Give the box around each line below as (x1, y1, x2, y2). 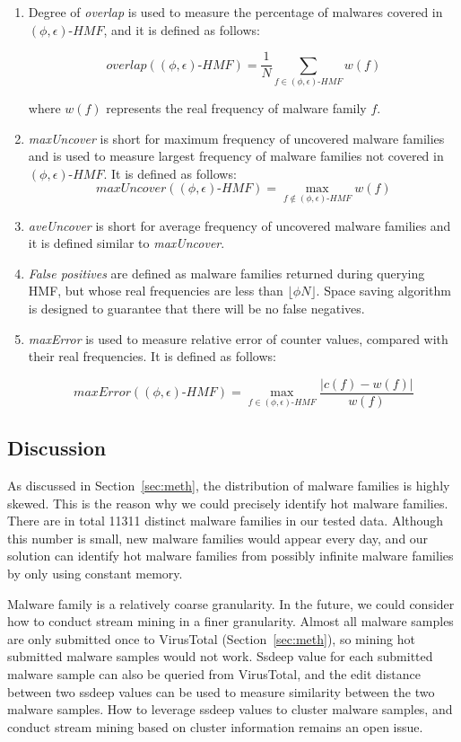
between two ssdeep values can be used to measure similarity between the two (7, 682, 435, 701)
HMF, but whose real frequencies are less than (28, 281, 283, 300)
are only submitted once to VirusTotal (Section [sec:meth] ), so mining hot (7, 629, 416, 648)
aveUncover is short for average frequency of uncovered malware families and (28, 216, 451, 234)
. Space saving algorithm (316, 281, 451, 300)
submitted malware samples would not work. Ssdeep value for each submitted (7, 647, 433, 666)
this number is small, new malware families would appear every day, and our (7, 528, 429, 547)
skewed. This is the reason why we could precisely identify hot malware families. (7, 493, 448, 512)
